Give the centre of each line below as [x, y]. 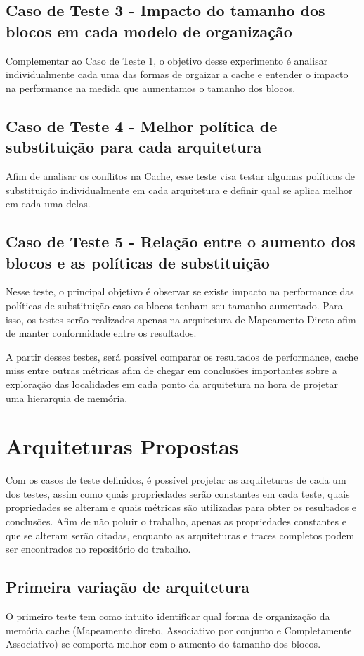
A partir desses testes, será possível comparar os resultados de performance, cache [182, 356]
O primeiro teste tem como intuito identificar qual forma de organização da [168, 616]
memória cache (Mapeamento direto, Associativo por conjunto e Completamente [179, 630]
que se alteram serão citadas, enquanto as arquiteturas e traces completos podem [180, 535]
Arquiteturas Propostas [122, 446]
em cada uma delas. [48, 204]
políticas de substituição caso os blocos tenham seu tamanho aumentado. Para [174, 305]
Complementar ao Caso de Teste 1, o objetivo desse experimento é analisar [167, 60]
